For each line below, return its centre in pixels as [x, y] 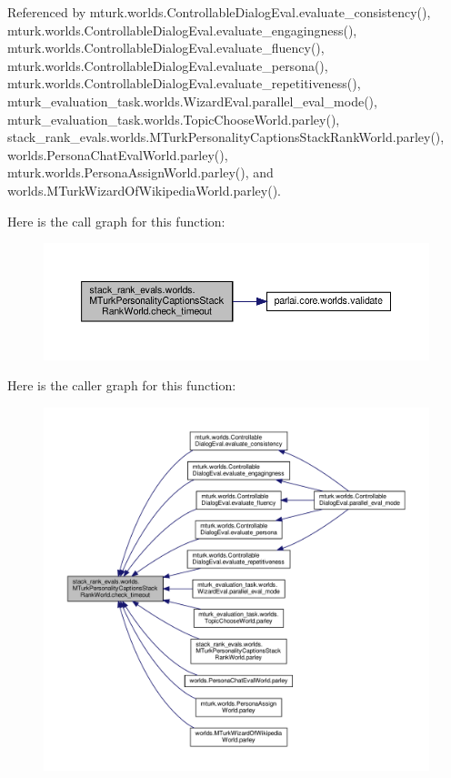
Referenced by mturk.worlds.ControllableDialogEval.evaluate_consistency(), [219, 12]
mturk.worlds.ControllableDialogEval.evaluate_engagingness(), [182, 30]
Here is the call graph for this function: [116, 221]
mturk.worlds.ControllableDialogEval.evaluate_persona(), [168, 65]
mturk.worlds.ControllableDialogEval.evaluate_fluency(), [166, 48]
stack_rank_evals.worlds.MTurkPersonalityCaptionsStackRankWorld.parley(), [226, 137]
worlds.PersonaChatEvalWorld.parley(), [118, 154]
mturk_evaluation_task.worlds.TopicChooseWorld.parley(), [174, 119]
